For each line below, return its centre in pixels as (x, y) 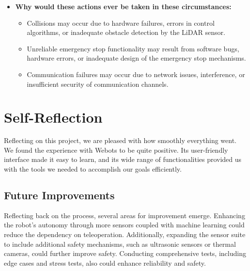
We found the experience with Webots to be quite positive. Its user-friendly (116, 150)
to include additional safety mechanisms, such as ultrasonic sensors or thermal (120, 244)
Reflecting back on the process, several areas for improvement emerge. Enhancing (125, 215)
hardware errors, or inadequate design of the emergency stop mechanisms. (136, 58)
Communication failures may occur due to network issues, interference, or (136, 74)
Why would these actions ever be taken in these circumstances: (123, 6)
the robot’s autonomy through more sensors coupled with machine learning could (124, 225)
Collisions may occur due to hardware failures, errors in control (121, 23)
